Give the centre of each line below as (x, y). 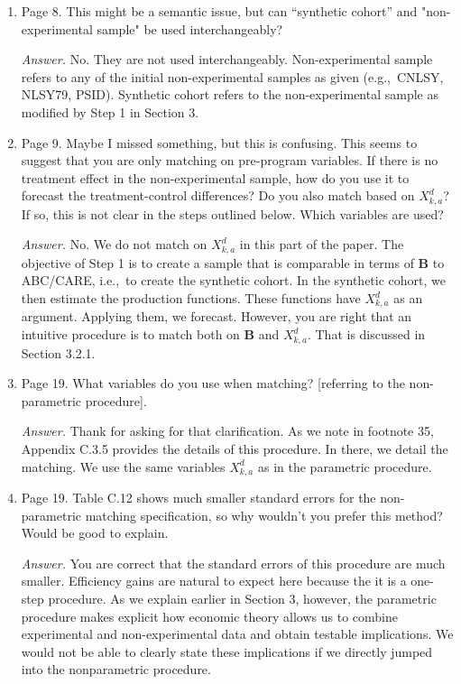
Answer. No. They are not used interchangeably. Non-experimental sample (227, 59)
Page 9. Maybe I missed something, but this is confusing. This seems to (219, 142)
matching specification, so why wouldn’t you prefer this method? (264, 515)
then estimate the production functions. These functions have (191, 298)
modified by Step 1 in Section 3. (110, 111)
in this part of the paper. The (322, 244)
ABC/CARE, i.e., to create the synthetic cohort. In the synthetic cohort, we (233, 280)
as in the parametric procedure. (345, 466)
